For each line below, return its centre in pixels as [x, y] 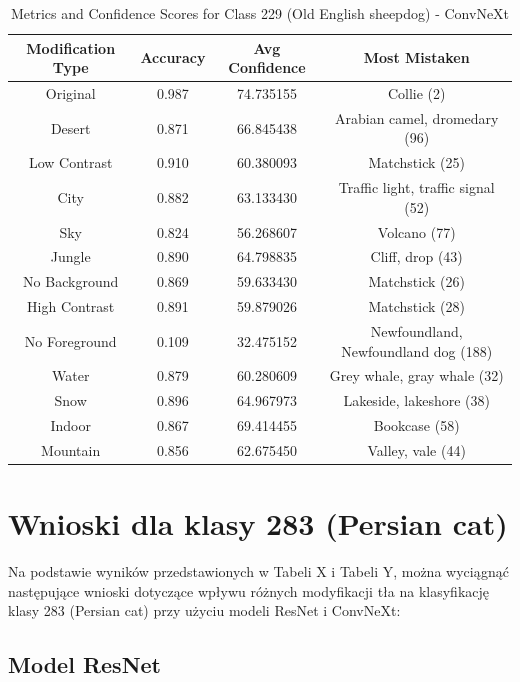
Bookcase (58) [416, 425]
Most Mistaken [416, 57]
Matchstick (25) [416, 162]
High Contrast [71, 306]
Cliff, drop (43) [416, 256]
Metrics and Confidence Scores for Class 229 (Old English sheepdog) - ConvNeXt [260, 13]
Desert [70, 127]
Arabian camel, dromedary [416, 117]
